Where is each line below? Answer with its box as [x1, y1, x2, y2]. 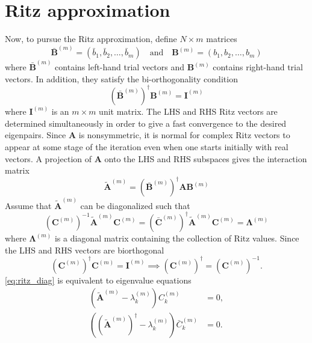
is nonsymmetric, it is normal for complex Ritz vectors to [78, 129, 290, 141]
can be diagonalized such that [80, 199, 190, 211]
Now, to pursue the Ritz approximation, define [5, 32, 177, 45]
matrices [206, 32, 237, 45]
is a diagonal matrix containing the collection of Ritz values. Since [54, 231, 299, 244]
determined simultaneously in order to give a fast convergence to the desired [5, 117, 287, 129]
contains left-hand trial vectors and [55, 61, 185, 73]
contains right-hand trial [213, 61, 303, 73]
